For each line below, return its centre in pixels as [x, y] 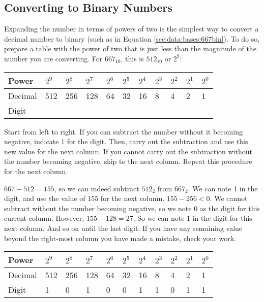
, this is [132, 58]
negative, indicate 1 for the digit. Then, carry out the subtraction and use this [126, 141]
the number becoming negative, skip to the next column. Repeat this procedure [128, 161]
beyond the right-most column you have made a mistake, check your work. [120, 238]
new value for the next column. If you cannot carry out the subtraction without [128, 151]
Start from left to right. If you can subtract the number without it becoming [123, 131]
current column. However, [44, 218]
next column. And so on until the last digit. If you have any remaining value [123, 228]
